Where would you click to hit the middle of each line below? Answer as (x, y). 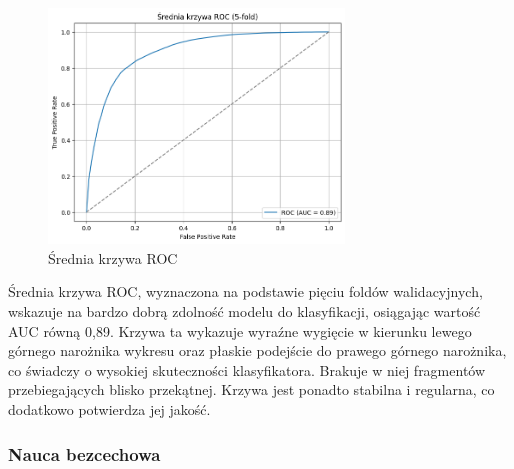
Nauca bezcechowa (84, 453)
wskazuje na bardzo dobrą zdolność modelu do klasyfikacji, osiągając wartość (244, 311)
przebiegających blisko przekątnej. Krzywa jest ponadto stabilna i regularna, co (251, 389)
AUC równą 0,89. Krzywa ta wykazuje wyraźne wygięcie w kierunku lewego (240, 330)
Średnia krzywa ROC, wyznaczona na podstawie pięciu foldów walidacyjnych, (245, 291)
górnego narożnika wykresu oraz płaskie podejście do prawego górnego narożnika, (257, 350)
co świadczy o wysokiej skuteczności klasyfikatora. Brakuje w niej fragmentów (247, 369)
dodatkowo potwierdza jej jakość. (109, 408)
